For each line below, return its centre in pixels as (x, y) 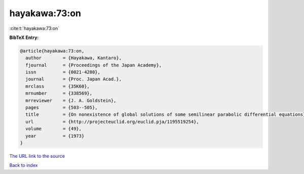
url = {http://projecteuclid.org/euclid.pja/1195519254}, (112, 122)
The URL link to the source (37, 156)
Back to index (24, 165)
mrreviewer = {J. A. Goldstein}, (71, 100)
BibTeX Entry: (24, 37)
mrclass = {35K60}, (58, 86)
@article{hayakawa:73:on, (52, 51)
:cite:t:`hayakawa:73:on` (34, 28)
